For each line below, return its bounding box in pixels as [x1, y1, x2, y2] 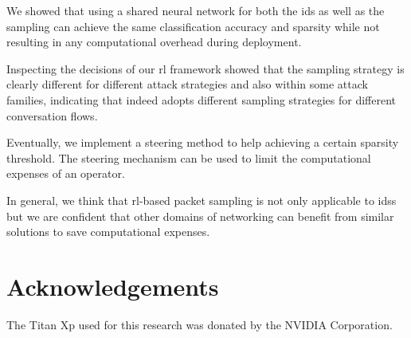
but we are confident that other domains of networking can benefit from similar [6, 207, 394, 224]
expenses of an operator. [6, 165, 125, 182]
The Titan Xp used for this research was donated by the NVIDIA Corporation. [6, 316, 393, 332]
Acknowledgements [6, 269, 219, 302]
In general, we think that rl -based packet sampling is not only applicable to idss [6, 191, 397, 208]
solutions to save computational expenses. [6, 223, 210, 240]
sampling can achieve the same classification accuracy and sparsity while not [6, 18, 380, 34]
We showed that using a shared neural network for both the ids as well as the [6, 2, 385, 18]
